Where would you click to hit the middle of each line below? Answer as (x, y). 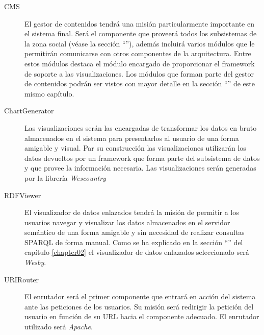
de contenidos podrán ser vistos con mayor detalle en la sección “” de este (140, 83)
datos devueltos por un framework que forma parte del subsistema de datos (142, 158)
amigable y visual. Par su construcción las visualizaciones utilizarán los (135, 148)
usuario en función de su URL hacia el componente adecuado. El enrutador (142, 316)
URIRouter (22, 279)
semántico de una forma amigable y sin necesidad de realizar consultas (135, 232)
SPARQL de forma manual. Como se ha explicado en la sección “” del (134, 242)
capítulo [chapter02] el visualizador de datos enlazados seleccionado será (137, 252)
